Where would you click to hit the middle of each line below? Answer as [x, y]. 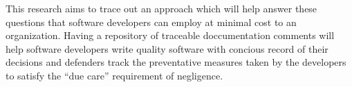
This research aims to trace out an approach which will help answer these [161, 8]
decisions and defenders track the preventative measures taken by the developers [176, 62]
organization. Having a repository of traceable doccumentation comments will [170, 35]
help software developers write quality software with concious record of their [167, 48]
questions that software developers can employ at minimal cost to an [151, 22]
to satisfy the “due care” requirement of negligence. [114, 75]
